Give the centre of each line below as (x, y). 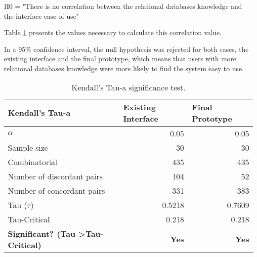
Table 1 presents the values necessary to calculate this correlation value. (113, 32)
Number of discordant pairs (55, 176)
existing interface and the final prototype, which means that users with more (120, 59)
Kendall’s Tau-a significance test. (128, 87)
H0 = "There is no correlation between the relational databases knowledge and (123, 6)
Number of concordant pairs (57, 190)
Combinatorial (33, 162)
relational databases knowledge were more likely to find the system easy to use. (124, 68)
